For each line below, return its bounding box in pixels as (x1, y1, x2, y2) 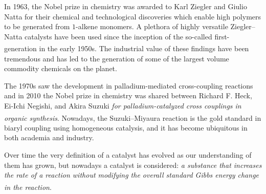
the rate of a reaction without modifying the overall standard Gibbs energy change (4, 169, 259, 180)
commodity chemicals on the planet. (4, 63, 117, 74)
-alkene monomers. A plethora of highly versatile (76, 21, 228, 32)
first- (214, 31, 230, 41)
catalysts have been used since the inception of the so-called (25, 31, 212, 41)
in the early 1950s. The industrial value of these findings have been (39, 43, 249, 54)
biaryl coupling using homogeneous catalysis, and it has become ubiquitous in (4, 122, 248, 133)
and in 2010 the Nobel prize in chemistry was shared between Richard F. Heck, (4, 90, 252, 101)
